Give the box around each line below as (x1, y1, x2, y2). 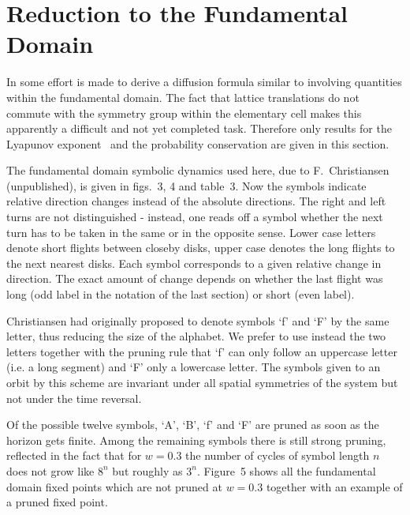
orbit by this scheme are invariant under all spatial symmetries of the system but (6, 374, 398, 390)
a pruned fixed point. (6, 494, 108, 510)
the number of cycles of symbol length (185, 447, 370, 464)
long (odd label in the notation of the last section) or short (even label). (6, 286, 355, 303)
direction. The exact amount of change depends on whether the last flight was (6, 270, 383, 287)
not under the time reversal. (6, 389, 142, 406)
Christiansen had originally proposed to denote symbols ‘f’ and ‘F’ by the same (6, 312, 389, 329)
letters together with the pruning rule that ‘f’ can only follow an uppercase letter (6, 343, 397, 359)
